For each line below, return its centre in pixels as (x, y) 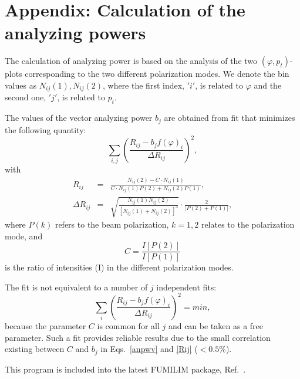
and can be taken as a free (216, 325)
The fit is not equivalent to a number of (76, 287)
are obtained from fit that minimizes (230, 118)
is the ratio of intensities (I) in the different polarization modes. (119, 267)
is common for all (128, 325)
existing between (35, 349)
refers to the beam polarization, (112, 224)
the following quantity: (45, 129)
